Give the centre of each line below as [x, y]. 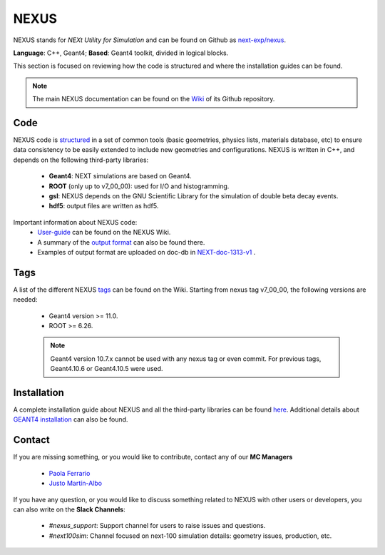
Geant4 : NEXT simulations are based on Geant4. [120, 176]
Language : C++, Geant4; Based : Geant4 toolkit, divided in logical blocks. [121, 53]
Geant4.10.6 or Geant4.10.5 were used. [107, 369]
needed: [25, 300]
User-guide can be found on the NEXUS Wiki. [104, 233]
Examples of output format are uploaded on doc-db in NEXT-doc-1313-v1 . [147, 252]
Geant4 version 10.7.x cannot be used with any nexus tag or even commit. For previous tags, [186, 358]
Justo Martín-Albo [76, 483]
